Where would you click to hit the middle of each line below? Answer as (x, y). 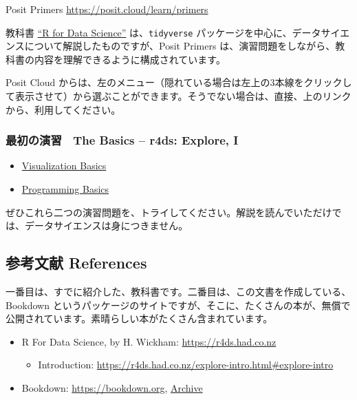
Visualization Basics (64, 166)
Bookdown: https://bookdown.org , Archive (112, 387)
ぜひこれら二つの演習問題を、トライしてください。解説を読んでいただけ (169, 212)
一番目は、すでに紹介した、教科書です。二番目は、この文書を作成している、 (178, 292)
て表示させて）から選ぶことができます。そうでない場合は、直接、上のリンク (178, 96)
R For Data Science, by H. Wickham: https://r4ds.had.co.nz (149, 341)
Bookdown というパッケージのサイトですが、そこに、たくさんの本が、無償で (178, 305)
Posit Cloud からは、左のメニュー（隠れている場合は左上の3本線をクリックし (179, 82)
